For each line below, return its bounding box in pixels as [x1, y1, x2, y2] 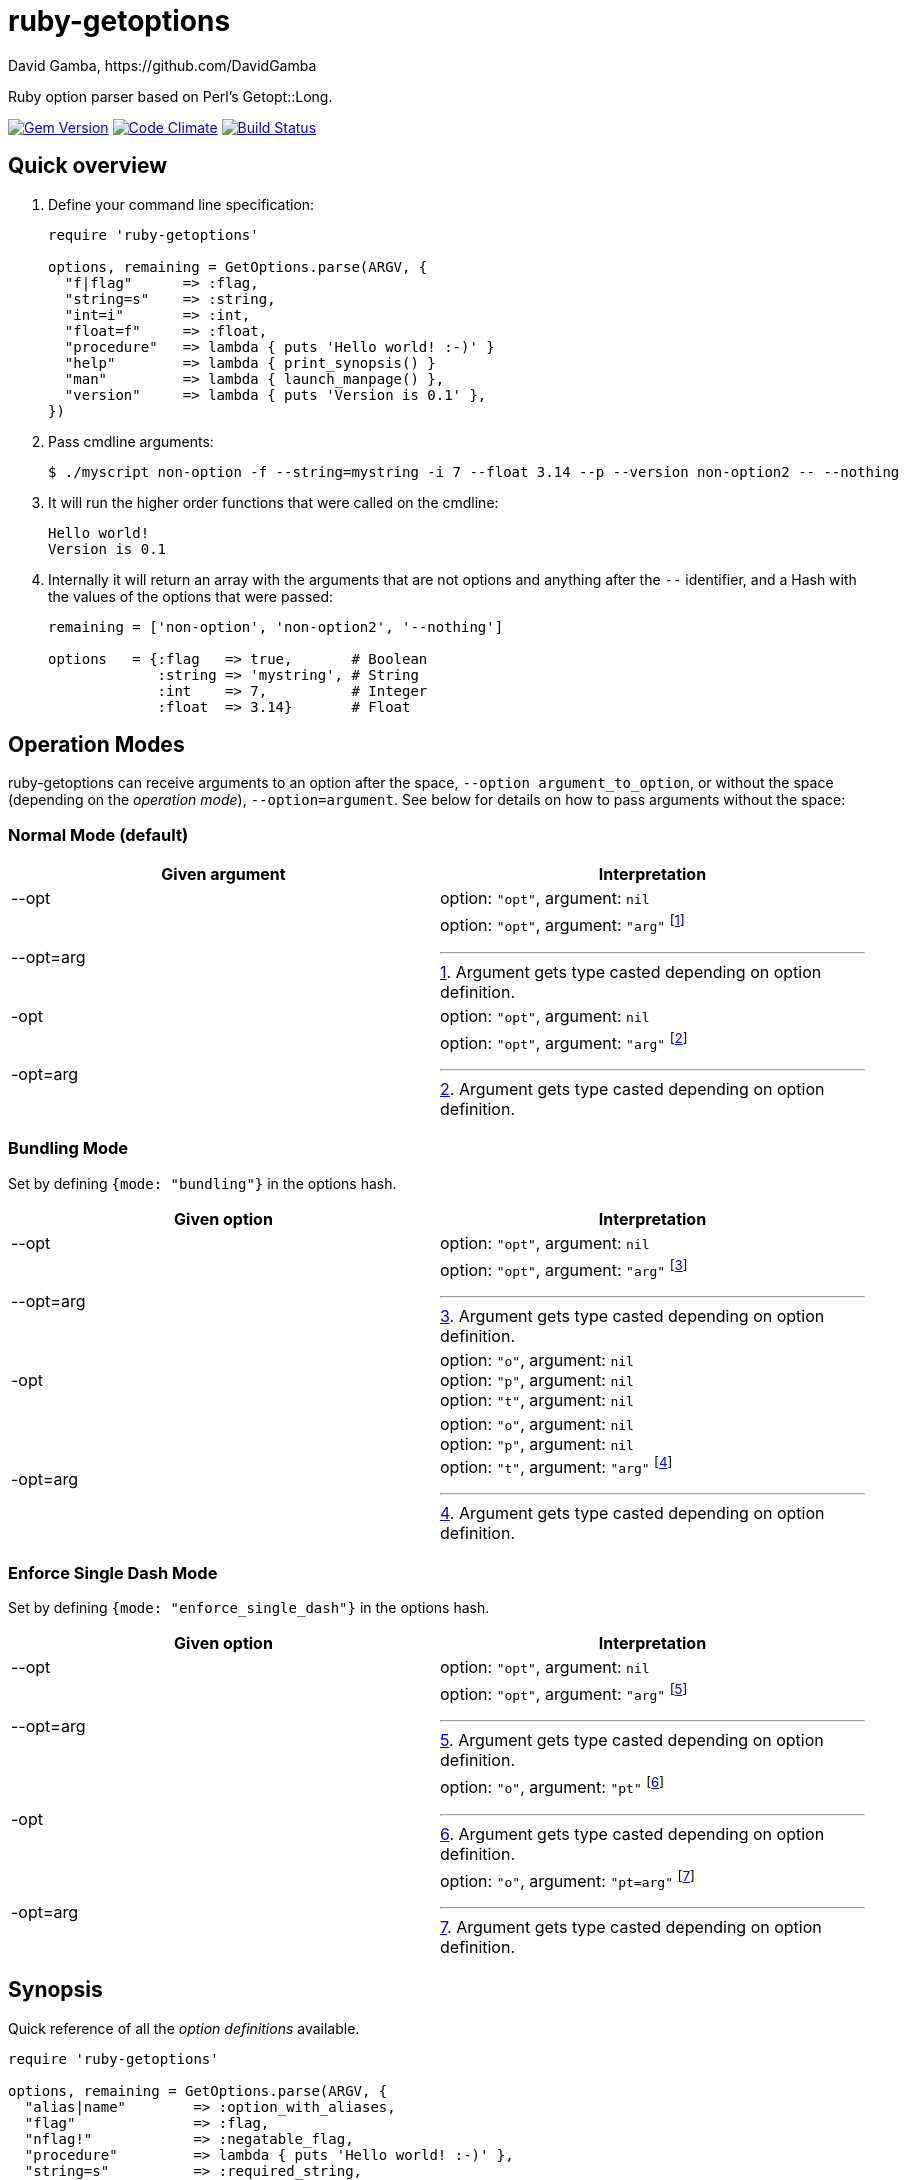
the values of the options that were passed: [48, 587, 334, 605]
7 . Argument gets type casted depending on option [440, 1916, 822, 1937]
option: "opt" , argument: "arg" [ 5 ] [440, 1681, 688, 1705]
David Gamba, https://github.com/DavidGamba [8, 56, 317, 74]
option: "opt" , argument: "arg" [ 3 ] [440, 1256, 688, 1280]
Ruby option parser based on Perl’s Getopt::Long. [8, 87, 333, 105]
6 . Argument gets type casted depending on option [440, 1823, 825, 1844]
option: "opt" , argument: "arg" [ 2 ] [440, 1029, 688, 1053]
